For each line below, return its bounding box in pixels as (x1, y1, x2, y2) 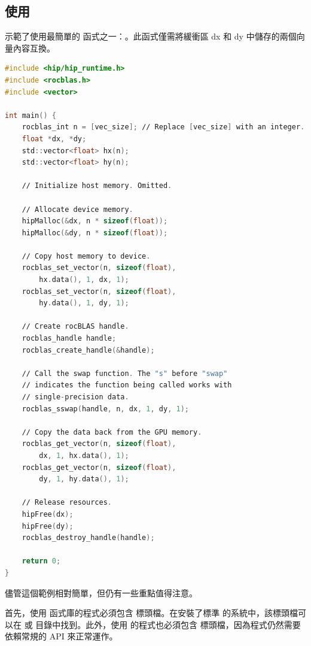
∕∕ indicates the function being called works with (22, 381, 232, 390)
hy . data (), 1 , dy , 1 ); (39, 299, 129, 308)
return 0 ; (22, 557, 61, 566)
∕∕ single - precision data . (22, 393, 129, 402)
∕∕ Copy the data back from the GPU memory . (22, 427, 202, 436)
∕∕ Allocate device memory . (22, 205, 133, 214)
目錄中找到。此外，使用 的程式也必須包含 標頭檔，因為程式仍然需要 (35, 618, 301, 630)
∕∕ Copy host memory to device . (22, 251, 151, 260)
